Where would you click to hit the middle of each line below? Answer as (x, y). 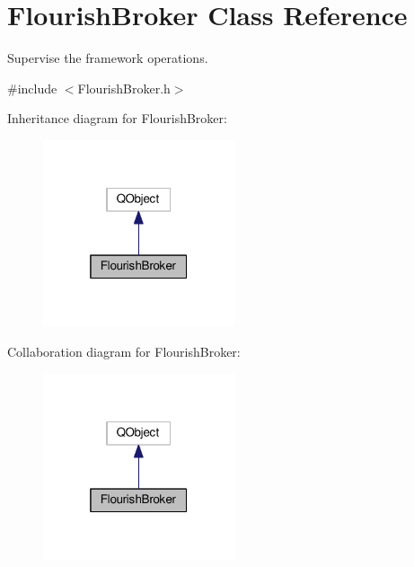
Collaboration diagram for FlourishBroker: (124, 352)
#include (32, 88)
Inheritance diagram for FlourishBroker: (117, 118)
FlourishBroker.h (124, 88)
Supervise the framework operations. (108, 58)
